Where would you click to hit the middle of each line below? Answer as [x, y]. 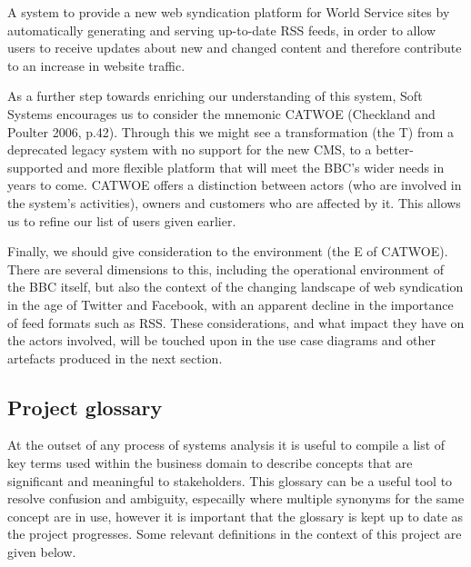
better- [395, 149]
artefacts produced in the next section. [115, 358]
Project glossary [85, 407]
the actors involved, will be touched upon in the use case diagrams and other [221, 340]
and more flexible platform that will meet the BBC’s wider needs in [256, 167]
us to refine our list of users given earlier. [122, 220]
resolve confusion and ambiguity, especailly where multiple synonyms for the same [236, 498]
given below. [42, 552]
